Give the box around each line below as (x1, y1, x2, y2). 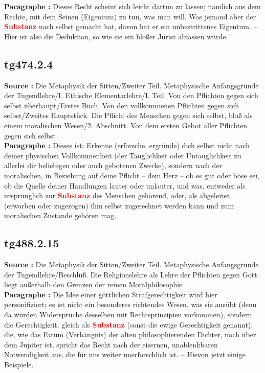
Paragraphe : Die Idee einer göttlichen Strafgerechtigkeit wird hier (4, 289, 217, 299)
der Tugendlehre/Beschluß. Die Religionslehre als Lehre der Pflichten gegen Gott (4, 269, 257, 279)
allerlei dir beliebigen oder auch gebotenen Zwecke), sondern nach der (4, 160, 223, 171)
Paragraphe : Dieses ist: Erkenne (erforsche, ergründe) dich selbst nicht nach (4, 140, 250, 151)
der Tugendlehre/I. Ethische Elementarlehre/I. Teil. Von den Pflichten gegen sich (4, 90, 258, 101)
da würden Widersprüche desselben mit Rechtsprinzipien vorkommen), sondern (4, 309, 252, 320)
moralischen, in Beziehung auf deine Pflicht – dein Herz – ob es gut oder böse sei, (4, 170, 259, 180)
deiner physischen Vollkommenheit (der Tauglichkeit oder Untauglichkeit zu (4, 150, 241, 160)
